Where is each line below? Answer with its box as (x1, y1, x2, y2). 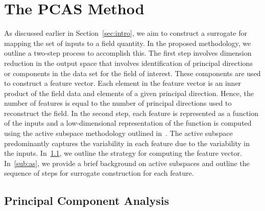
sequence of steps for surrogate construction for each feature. (4, 168, 194, 178)
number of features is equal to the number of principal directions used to (4, 98, 232, 108)
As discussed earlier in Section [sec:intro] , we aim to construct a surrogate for (4, 28, 248, 38)
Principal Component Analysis (4, 193, 169, 208)
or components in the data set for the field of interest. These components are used (4, 67, 261, 78)
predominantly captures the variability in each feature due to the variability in (4, 137, 250, 148)
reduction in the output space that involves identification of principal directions (4, 57, 253, 68)
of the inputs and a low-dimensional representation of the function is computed (4, 118, 252, 128)
